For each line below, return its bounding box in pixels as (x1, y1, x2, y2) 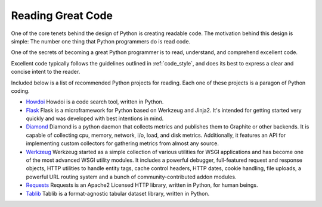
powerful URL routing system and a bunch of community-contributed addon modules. (26, 173, 237, 180)
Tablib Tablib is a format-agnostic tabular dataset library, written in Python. (26, 190, 210, 197)
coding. (11, 87, 30, 95)
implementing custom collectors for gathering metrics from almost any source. (26, 140, 219, 147)
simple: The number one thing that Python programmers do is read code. (11, 37, 191, 45)
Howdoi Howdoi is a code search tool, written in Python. (26, 98, 164, 105)
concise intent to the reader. (11, 68, 80, 76)
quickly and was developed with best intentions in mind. (26, 115, 164, 122)
